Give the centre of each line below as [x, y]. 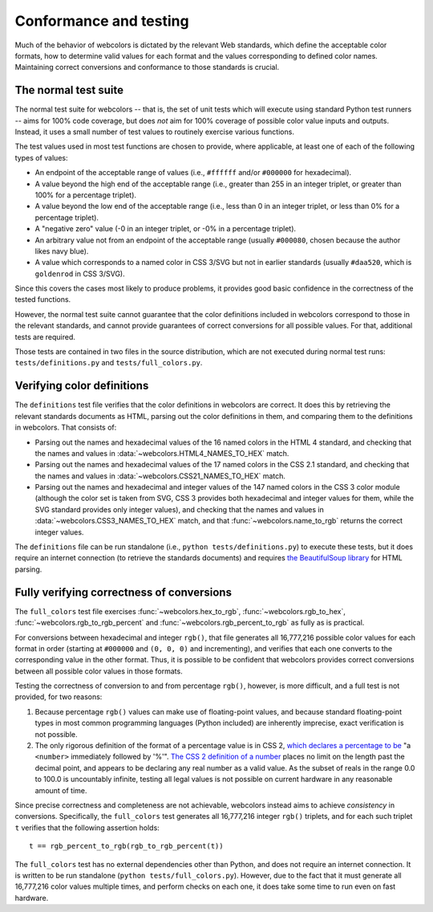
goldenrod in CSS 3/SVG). [80, 274]
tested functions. [43, 299]
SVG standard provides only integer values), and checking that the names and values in [180, 509]
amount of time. [61, 790]
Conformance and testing [102, 21]
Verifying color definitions [82, 386]
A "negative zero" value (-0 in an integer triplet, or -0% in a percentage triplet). [166, 229]
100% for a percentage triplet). [85, 195]
